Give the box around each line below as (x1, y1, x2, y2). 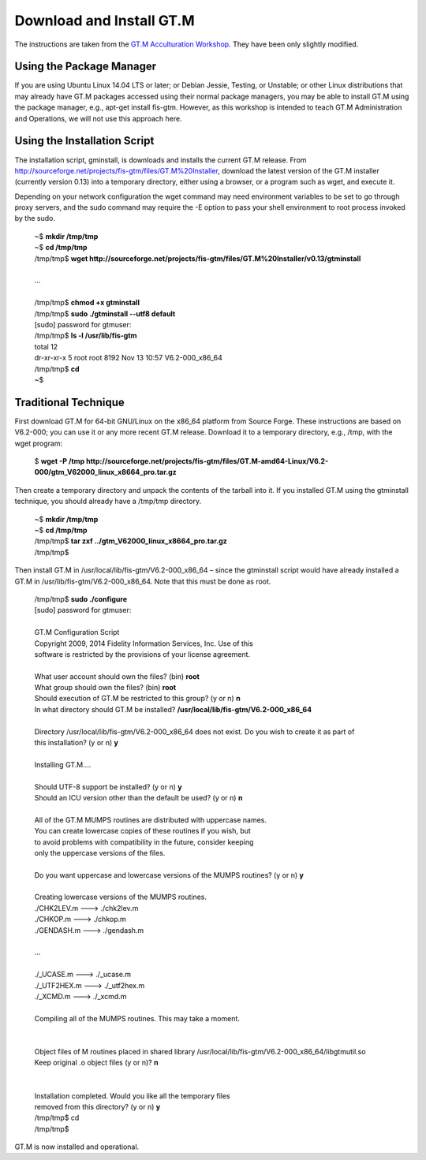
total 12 (34, 341, 58, 351)
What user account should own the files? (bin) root (34, 671, 200, 681)
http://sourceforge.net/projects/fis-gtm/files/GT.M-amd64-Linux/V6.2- (85, 457, 329, 466)
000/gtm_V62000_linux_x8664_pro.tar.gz (34, 468, 177, 477)
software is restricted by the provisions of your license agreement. (34, 649, 251, 658)
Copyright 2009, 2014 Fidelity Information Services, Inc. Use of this (34, 639, 254, 648)
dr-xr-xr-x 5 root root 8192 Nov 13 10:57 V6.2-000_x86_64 (34, 353, 222, 363)
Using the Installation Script (14, 134, 155, 147)
